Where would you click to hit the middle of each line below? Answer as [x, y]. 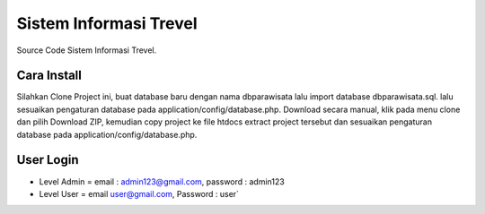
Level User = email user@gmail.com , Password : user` [139, 193]
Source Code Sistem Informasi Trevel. [87, 50]
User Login [48, 160]
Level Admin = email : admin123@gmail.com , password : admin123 [162, 181]
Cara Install [49, 76]
